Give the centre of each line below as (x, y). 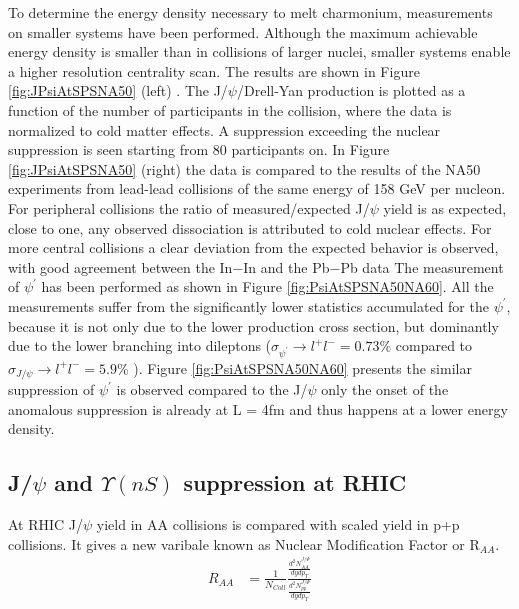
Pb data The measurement (422, 266)
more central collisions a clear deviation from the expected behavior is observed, (253, 247)
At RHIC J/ (46, 524)
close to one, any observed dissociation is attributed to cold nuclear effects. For (250, 227)
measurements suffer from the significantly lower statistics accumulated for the (248, 305)
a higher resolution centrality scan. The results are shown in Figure (214, 70)
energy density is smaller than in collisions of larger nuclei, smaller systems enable (259, 51)
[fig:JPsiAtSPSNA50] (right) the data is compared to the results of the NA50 (244, 168)
